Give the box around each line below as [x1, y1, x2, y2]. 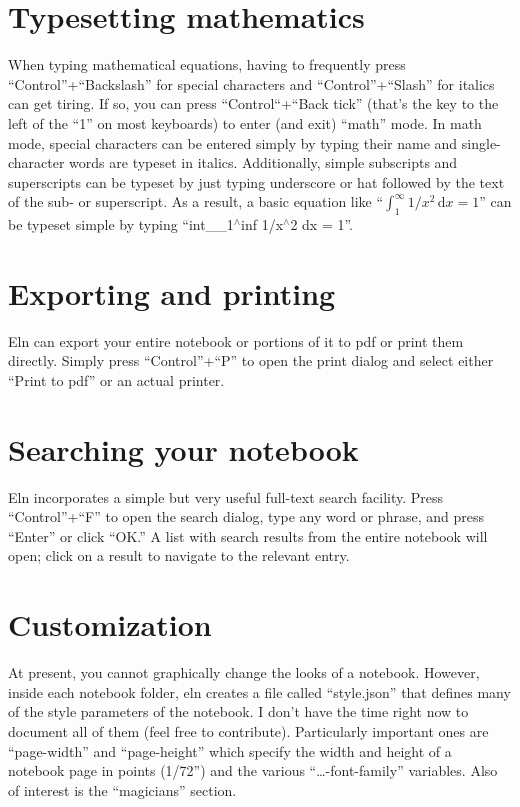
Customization [8, 604, 212, 645]
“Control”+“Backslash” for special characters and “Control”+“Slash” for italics [8, 73, 495, 94]
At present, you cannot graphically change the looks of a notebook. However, [8, 662, 480, 683]
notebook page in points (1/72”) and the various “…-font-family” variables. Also [8, 760, 498, 781]
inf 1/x [241, 214, 284, 235]
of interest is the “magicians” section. [8, 779, 237, 800]
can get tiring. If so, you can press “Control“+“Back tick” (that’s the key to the [8, 93, 499, 114]
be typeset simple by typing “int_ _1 [8, 214, 234, 235]
